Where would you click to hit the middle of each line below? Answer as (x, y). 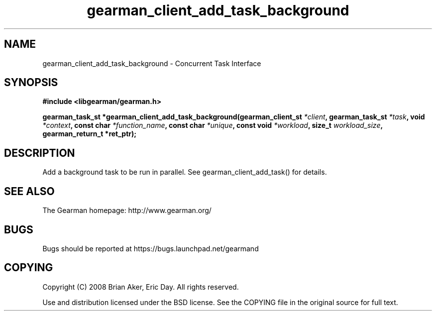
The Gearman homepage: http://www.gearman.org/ (127, 210)
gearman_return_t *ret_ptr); (90, 134)
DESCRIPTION (40, 153)
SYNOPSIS (31, 83)
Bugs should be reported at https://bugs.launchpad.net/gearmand (151, 248)
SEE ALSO (29, 191)
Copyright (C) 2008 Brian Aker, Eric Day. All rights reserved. (141, 287)
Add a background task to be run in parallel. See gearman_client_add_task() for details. (185, 172)
